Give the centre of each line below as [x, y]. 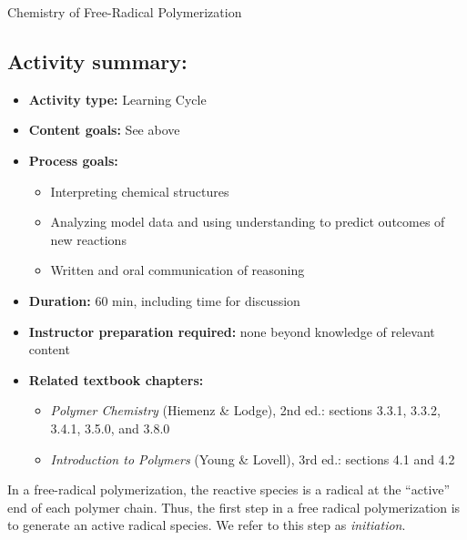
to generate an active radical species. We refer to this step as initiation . [207, 525]
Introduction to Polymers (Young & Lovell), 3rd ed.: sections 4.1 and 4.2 [253, 458]
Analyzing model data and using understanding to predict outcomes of [248, 222]
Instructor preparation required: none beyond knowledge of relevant [232, 331]
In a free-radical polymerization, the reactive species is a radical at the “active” [229, 489]
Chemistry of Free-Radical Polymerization [125, 12]
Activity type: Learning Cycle [117, 99]
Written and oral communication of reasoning [178, 270]
